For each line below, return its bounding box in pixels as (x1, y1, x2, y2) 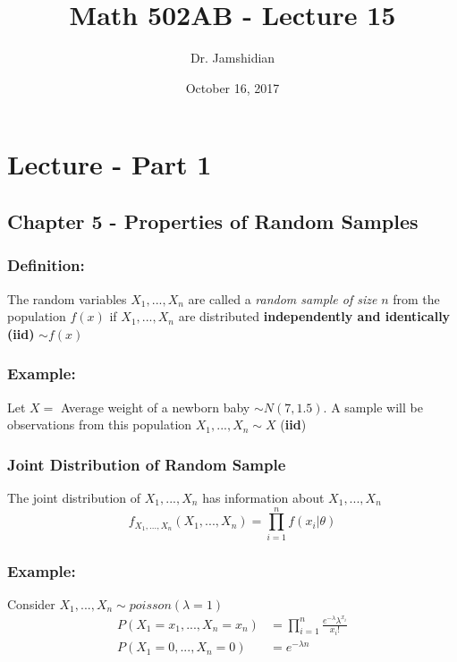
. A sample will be (323, 397, 423, 416)
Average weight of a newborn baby (60, 397, 250, 416)
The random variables (7, 289, 127, 308)
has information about (202, 488, 325, 506)
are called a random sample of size (188, 289, 377, 308)
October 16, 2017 (185, 78, 280, 97)
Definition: (7, 254, 85, 276)
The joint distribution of (7, 488, 141, 506)
